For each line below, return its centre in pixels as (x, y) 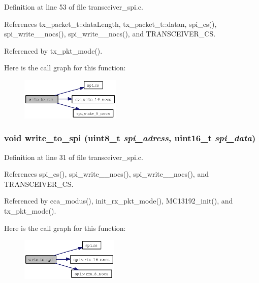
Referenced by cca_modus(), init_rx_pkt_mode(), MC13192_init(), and (119, 201)
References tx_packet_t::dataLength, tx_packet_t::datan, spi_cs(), (110, 24)
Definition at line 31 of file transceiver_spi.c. (74, 157)
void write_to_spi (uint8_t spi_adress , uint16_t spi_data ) (130, 138)
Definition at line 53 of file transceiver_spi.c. (74, 7)
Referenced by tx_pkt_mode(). (53, 50)
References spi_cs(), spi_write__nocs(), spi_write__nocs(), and (106, 174)
